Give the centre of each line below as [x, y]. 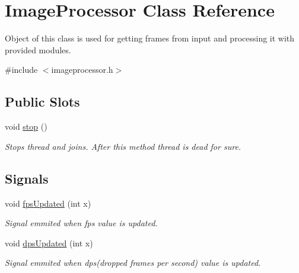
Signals [27, 178]
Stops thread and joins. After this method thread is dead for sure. [123, 146]
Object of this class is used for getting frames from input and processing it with [150, 38]
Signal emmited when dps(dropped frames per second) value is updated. [133, 263]
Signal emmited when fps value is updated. [81, 223]
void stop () [26, 126]
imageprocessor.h [82, 70]
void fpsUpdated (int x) [48, 203]
